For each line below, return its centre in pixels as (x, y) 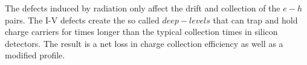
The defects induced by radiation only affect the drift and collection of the (143, 8)
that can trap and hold (255, 20)
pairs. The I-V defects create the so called (82, 20)
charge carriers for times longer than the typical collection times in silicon (141, 32)
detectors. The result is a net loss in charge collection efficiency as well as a (144, 43)
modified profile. (35, 55)
